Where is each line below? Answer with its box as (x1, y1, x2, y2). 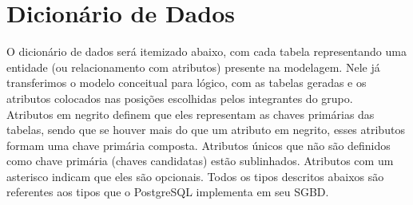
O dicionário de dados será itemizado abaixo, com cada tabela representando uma (6, 43, 407, 60)
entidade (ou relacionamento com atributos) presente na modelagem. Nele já (6, 58, 380, 75)
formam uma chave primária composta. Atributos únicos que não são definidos (6, 136, 391, 153)
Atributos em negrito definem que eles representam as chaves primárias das (6, 105, 375, 122)
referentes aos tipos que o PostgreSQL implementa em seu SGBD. (6, 183, 329, 200)
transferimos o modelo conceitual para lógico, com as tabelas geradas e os (6, 74, 367, 91)
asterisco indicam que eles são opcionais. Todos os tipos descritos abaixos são (6, 168, 384, 184)
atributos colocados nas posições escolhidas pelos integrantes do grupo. (6, 89, 353, 106)
